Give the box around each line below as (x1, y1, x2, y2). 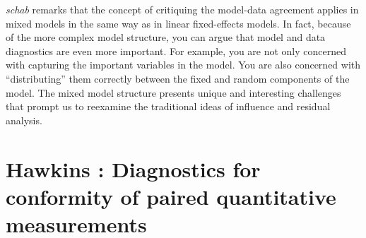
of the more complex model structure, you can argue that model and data (6, 30, 326, 44)
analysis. (6, 112, 42, 127)
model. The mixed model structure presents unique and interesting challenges (6, 85, 341, 100)
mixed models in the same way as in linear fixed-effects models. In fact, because (6, 16, 351, 30)
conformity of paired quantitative (6, 182, 336, 210)
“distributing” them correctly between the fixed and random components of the (6, 71, 350, 85)
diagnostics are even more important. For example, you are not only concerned (6, 43, 347, 58)
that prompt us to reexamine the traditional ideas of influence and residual (6, 99, 331, 114)
